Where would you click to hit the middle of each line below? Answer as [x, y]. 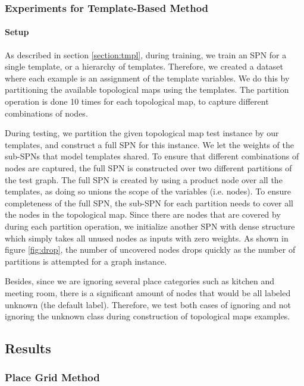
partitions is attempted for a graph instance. [86, 261]
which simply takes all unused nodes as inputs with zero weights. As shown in [147, 238]
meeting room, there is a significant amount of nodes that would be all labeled [148, 292]
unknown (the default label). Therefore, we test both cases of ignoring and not [148, 304]
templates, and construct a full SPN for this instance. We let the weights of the [149, 144]
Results [28, 348]
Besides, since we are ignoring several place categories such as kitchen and [140, 281]
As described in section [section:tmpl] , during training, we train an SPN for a [146, 54]
